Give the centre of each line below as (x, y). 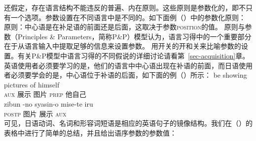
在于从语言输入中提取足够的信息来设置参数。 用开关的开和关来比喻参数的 (123, 46)
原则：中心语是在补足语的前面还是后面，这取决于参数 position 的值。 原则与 (125, 27)
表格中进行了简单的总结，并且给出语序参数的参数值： (90, 132)
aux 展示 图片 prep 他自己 (45, 94)
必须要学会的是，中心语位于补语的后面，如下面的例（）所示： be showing (129, 75)
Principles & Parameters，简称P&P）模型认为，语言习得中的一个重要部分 (134, 36)
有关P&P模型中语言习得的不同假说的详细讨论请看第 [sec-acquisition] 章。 (133, 55)
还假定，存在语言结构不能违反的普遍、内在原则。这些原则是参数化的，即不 (125, 7)
